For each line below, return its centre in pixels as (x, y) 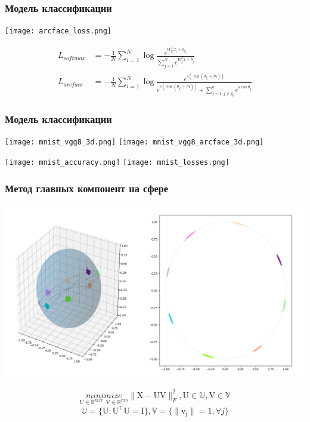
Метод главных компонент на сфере (87, 188)
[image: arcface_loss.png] (58, 31)
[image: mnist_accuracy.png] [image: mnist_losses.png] (117, 163)
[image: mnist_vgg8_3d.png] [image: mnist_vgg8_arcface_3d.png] (134, 142)
